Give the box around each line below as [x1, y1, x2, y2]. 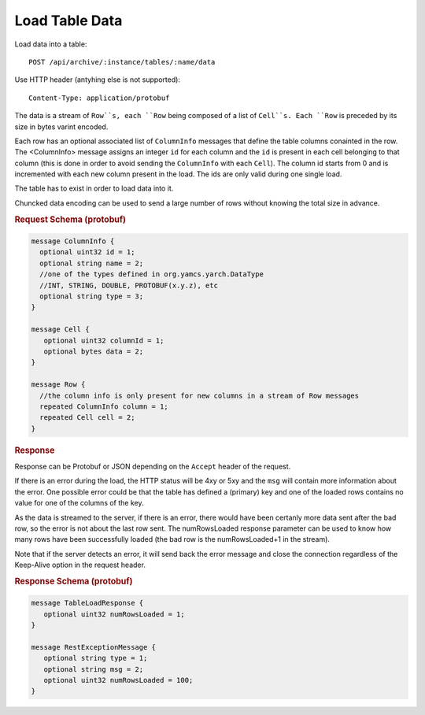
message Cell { [31, 325, 90, 334]
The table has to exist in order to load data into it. [14, 183, 174, 193]
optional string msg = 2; [43, 665, 144, 673]
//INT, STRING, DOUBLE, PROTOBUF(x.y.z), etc [39, 280, 218, 290]
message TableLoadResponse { [31, 598, 144, 608]
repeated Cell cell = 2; [39, 413, 135, 422]
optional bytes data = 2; [43, 347, 144, 356]
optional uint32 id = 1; [39, 248, 135, 257]
